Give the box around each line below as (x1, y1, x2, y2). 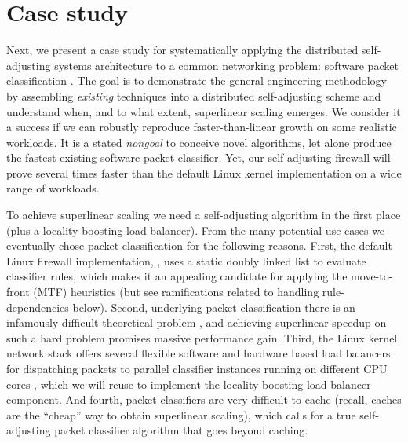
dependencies (6, 298, 69, 315)
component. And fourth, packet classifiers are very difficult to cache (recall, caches (6, 391, 402, 408)
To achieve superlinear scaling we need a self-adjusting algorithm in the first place (6, 207, 401, 223)
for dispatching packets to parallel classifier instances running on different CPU (6, 361, 388, 376)
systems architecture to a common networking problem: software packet (54, 57, 399, 73)
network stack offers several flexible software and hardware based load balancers (6, 345, 391, 361)
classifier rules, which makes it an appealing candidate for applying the (6, 268, 348, 284)
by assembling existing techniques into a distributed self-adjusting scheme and (6, 87, 381, 104)
